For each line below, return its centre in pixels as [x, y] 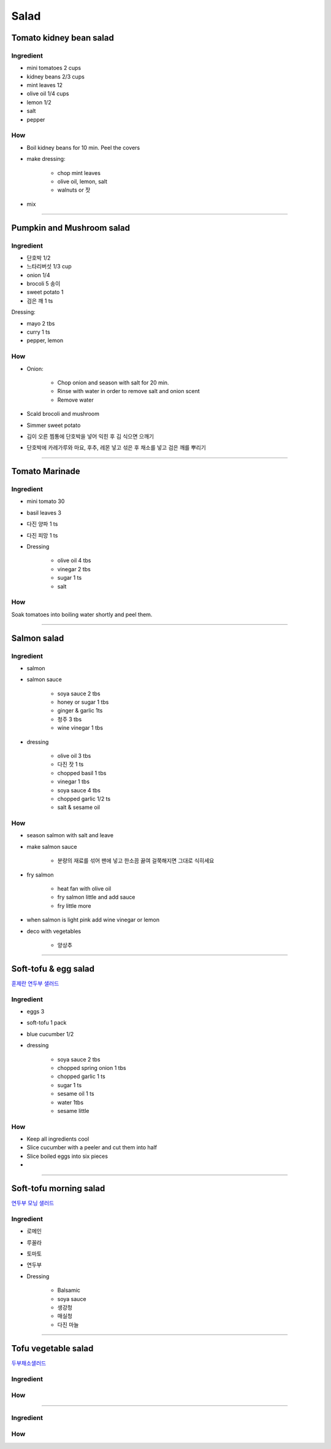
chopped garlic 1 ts [81, 1076]
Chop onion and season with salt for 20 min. [113, 382]
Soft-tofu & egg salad [53, 968]
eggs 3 [36, 1012]
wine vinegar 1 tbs [80, 728]
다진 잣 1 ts [70, 764]
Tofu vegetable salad [52, 1348]
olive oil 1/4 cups [48, 94]
